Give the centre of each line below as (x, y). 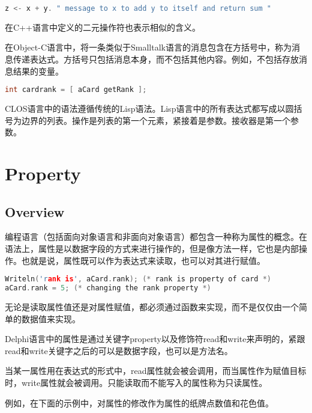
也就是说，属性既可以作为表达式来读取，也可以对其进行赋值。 (143, 260)
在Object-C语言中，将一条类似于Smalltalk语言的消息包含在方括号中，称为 (148, 47)
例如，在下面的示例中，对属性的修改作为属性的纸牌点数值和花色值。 (139, 402)
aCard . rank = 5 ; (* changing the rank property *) (108, 288)
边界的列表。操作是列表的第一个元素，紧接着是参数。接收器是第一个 (156, 120)
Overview (35, 211)
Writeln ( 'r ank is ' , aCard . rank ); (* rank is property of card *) (138, 279)
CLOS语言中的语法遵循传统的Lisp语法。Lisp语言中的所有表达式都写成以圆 (149, 109)
